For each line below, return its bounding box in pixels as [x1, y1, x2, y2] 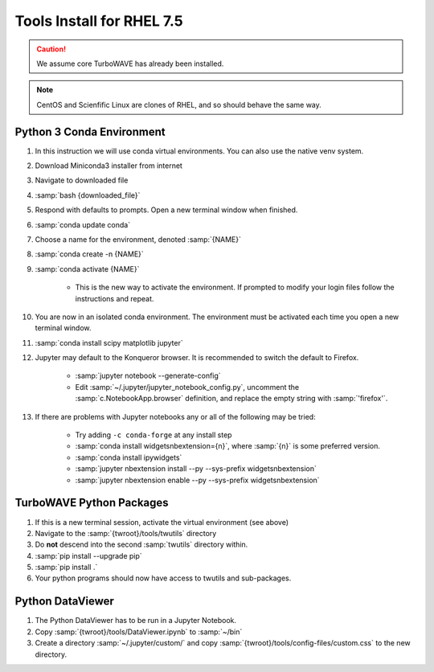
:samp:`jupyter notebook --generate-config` [75, 371, 221, 381]
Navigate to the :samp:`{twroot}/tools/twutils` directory [35, 528, 217, 538]
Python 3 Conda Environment [14, 125, 166, 138]
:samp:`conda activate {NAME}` [35, 264, 140, 273]
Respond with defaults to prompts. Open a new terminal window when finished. [35, 205, 298, 215]
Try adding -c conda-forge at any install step [75, 430, 232, 440]
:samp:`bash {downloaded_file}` [35, 190, 141, 200]
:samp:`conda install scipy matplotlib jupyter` [35, 338, 184, 347]
